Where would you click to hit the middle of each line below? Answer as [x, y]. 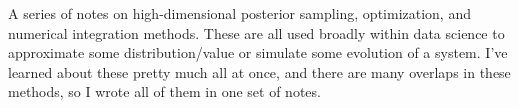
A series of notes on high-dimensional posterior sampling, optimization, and [239, 13]
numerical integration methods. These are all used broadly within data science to [256, 32]
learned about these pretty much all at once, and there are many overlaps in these [259, 71]
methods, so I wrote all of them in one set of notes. [164, 91]
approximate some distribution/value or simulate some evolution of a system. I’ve [258, 52]
